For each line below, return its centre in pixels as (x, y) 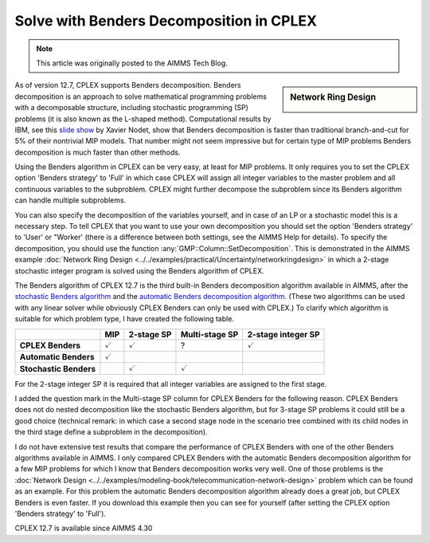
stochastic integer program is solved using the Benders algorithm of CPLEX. (139, 270)
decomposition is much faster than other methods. (98, 152)
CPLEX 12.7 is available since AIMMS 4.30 (84, 528)
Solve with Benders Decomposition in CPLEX (166, 21)
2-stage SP (150, 334)
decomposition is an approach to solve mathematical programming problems (141, 96)
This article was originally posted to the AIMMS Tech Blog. (132, 63)
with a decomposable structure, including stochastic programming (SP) (131, 108)
